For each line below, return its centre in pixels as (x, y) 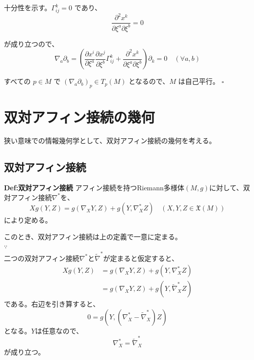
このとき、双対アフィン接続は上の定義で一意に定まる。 (93, 236)
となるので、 (149, 81)
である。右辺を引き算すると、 (52, 304)
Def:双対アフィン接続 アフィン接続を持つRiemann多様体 (94, 187)
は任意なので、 (59, 330)
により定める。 (28, 220)
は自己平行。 (199, 81)
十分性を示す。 (28, 7)
